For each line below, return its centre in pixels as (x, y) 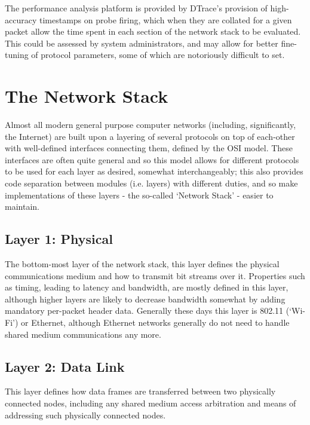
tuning (17, 55)
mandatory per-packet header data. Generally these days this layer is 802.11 (144, 311)
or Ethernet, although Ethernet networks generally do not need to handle (155, 322)
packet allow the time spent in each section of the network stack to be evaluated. (153, 31)
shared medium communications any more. (83, 334)
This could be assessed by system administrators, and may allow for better (142, 43)
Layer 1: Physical (59, 239)
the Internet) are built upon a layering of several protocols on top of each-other (150, 136)
